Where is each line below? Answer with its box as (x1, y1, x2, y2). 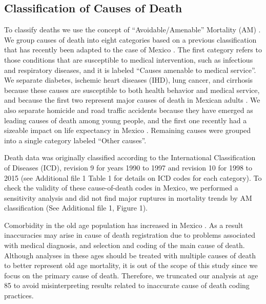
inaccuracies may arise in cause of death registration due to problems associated (4, 230, 255, 240)
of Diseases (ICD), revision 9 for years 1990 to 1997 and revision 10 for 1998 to (4, 162, 253, 173)
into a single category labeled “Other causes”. (4, 135, 147, 145)
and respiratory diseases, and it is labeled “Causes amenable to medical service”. (4, 64, 256, 75)
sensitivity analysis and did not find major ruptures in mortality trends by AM (4, 192, 252, 203)
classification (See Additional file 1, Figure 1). (4, 202, 148, 213)
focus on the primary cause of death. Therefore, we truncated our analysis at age (4, 270, 258, 280)
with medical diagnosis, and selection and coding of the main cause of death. (4, 240, 245, 251)
